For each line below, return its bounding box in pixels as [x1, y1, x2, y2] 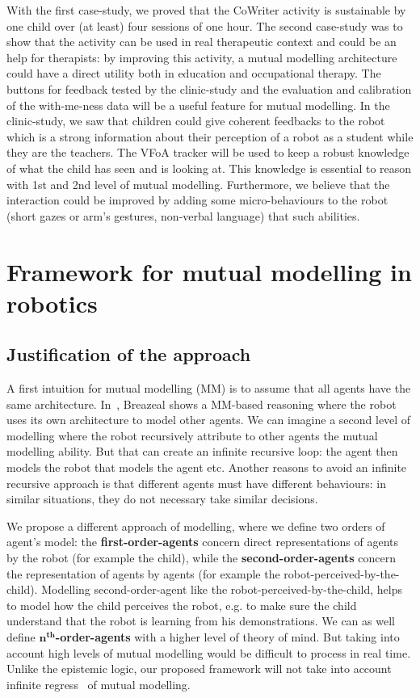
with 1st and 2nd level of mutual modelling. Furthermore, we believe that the [6, 175, 390, 192]
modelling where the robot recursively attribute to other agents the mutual [6, 427, 378, 444]
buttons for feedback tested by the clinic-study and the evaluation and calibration [6, 80, 412, 97]
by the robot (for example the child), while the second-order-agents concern [6, 549, 396, 566]
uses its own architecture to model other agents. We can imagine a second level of [6, 411, 411, 428]
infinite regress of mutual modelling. [6, 675, 191, 692]
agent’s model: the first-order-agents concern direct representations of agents [6, 533, 398, 550]
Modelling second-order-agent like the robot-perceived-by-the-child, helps [41, 581, 402, 598]
